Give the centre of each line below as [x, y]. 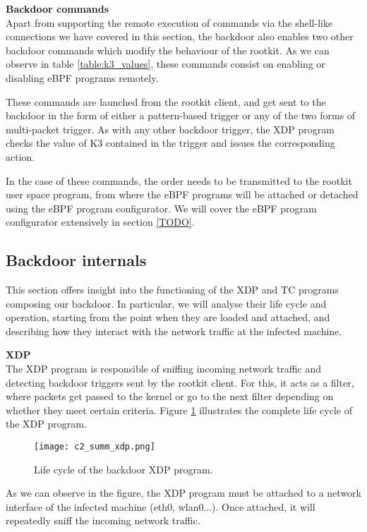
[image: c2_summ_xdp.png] [95, 447]
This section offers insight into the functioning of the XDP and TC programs [172, 290]
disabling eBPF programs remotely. [82, 77]
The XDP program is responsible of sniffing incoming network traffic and [163, 369]
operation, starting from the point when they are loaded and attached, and [168, 317]
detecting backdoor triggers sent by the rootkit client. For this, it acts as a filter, [180, 382]
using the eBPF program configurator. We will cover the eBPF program [161, 208]
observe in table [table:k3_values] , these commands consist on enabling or [166, 64]
